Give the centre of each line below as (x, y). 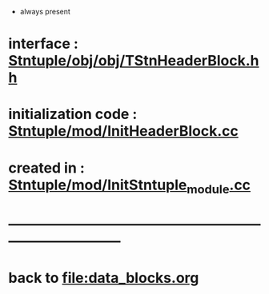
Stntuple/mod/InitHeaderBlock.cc (123, 131)
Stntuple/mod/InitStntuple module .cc (129, 186)
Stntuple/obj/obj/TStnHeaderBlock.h (134, 61)
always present (45, 12)
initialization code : (73, 114)
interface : (43, 44)
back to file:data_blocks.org (104, 278)
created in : (47, 168)
